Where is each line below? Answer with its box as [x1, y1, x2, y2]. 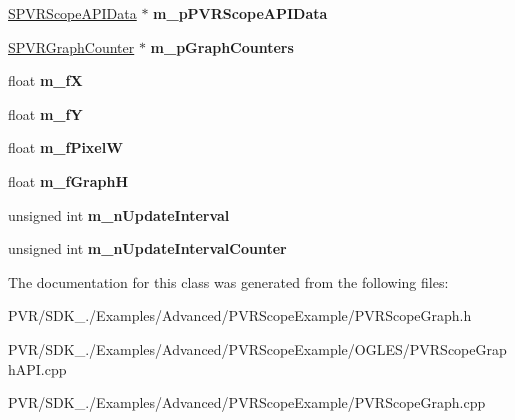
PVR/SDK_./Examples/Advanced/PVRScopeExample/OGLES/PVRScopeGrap [8, 338, 507, 359]
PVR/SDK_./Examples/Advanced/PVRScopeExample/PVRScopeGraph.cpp [8, 392, 486, 413]
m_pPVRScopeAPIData [153, 3, 328, 23]
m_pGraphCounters [150, 36, 294, 57]
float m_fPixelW [8, 137, 123, 158]
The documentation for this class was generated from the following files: [8, 271, 449, 292]
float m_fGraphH [8, 170, 129, 191]
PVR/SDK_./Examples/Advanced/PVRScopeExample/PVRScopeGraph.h [8, 305, 472, 326]
